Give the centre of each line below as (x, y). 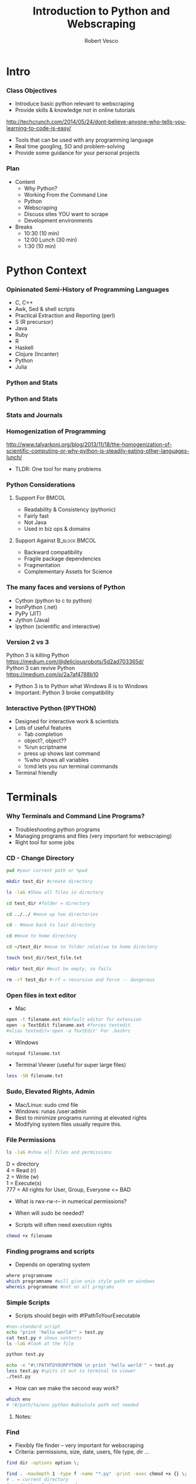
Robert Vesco (101, 41)
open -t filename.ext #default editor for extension (74, 1019)
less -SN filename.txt (35, 1076)
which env (19, 1399)
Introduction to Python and (101, 11)
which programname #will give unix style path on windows (81, 1281)
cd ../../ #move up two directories (52, 914)
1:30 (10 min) (40, 246)
